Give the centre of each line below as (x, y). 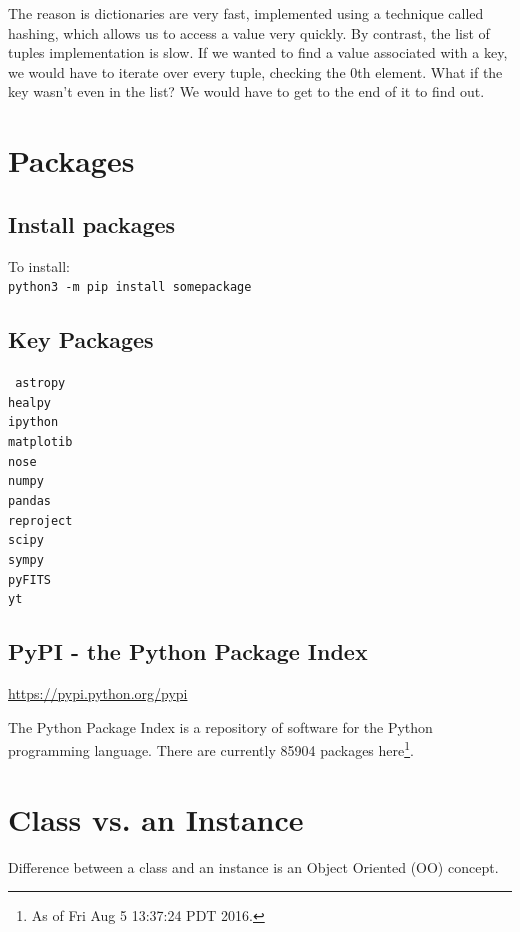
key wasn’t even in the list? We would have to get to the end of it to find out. (246, 91)
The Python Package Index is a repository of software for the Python (220, 726)
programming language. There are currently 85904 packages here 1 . (211, 748)
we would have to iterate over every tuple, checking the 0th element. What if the (255, 71)
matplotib (40, 441)
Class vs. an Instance (156, 818)
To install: (39, 265)
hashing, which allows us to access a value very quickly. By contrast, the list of (249, 32)
